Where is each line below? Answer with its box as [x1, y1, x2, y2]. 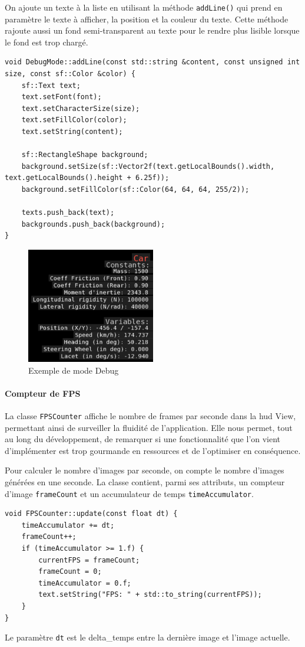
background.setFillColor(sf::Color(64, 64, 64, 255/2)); [21, 185, 250, 194]
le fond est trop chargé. [5, 35, 88, 48]
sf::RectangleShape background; [21, 151, 148, 159]
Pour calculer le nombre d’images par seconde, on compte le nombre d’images [5, 464, 284, 476]
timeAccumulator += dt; [21, 521, 115, 530]
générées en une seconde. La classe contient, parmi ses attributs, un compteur [5, 476, 285, 488]
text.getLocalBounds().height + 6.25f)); [5, 174, 170, 182]
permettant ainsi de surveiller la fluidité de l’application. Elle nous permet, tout [5, 421, 293, 433]
